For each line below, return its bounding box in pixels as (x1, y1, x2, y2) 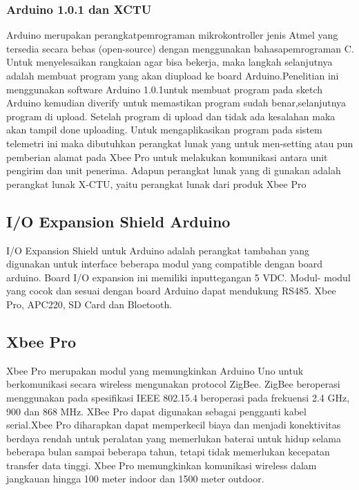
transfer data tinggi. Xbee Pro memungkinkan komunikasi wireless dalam (6, 458, 317, 472)
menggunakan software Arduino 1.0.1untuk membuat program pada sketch (6, 82, 323, 96)
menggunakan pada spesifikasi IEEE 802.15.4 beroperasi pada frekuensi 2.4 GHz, (6, 390, 350, 404)
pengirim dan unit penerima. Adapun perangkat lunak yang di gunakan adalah (6, 163, 341, 178)
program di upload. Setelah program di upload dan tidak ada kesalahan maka (6, 109, 336, 123)
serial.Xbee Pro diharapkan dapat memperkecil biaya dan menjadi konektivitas (6, 417, 341, 432)
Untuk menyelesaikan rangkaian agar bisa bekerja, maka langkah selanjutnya (6, 55, 333, 69)
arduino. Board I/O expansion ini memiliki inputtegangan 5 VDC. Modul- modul (6, 270, 351, 284)
